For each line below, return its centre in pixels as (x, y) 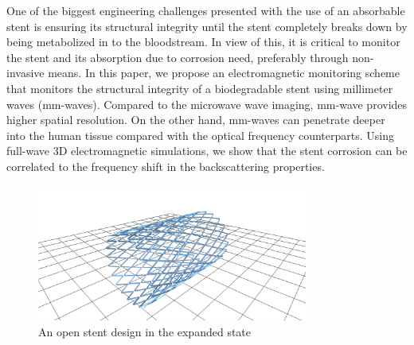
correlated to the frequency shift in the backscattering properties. (166, 166)
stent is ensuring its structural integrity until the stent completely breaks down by (207, 26)
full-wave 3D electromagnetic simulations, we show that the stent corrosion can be (207, 151)
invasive (25, 73)
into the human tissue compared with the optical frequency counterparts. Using (200, 135)
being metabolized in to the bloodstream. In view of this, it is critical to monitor (203, 42)
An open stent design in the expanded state (145, 331)
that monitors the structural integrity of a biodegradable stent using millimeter (200, 88)
